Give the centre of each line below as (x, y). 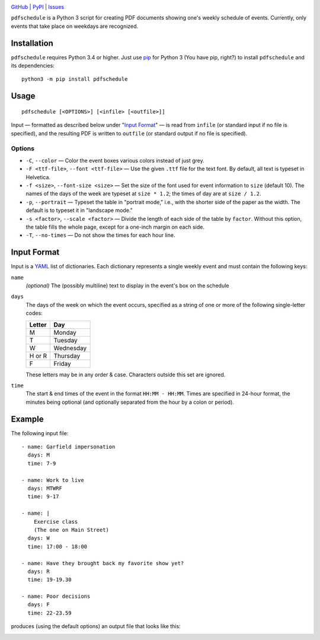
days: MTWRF (45, 488)
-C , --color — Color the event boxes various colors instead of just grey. (115, 160)
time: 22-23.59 (49, 613)
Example (27, 419)
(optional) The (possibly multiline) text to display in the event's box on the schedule (127, 286)
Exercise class (56, 522)
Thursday (67, 356)
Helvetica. (38, 177)
